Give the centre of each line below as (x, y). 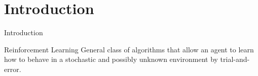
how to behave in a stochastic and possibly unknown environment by (111, 59)
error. (13, 69)
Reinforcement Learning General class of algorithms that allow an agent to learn (129, 49)
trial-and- (235, 59)
